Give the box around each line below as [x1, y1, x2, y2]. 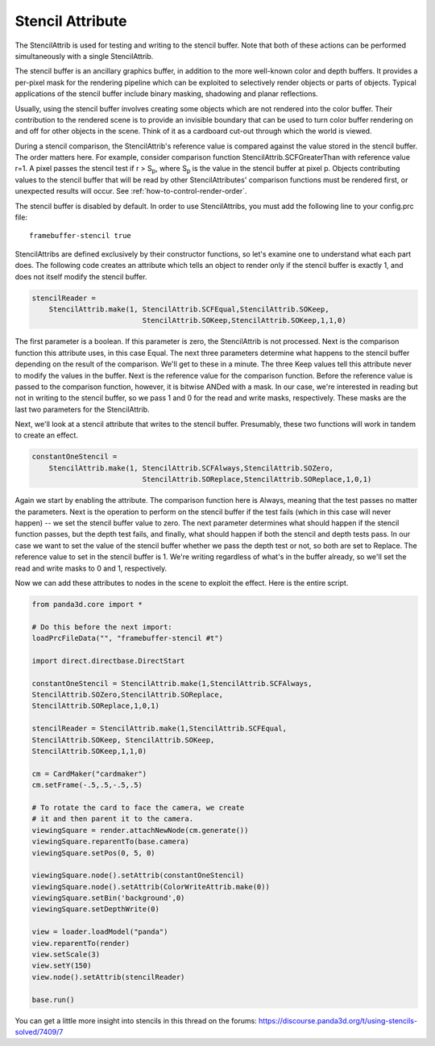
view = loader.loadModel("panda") [31, 927, 168, 936]
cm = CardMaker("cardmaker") [31, 769, 147, 778]
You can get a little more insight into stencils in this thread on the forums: [14, 1015, 257, 1025]
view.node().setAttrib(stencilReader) [31, 973, 185, 981]
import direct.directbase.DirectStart [31, 656, 185, 665]
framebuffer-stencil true [29, 231, 132, 241]
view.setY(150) [31, 961, 92, 970]
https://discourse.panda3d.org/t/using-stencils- [258, 1015, 418, 1025]
